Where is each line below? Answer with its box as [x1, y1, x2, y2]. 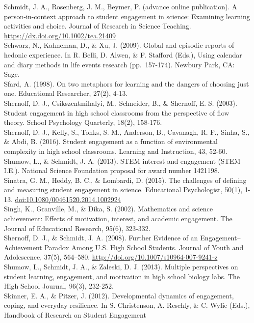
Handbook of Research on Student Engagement [4, 310, 146, 320]
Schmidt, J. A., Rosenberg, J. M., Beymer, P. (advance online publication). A [4, 1, 237, 11]
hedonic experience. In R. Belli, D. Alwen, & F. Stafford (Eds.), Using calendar [4, 49, 242, 59]
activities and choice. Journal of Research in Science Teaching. [4, 21, 191, 31]
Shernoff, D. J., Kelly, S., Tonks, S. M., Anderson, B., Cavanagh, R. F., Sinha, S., [4, 126, 250, 137]
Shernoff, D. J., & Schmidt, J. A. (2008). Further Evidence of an [4, 233, 198, 243]
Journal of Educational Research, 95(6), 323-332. [4, 223, 151, 233]
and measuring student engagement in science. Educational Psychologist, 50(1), [4, 184, 243, 195]
